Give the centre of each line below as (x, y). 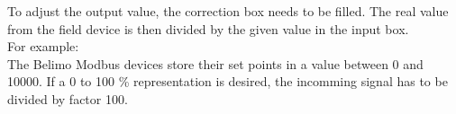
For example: (43, 46)
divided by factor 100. (68, 98)
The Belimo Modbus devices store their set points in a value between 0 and (215, 63)
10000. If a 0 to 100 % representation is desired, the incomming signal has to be (228, 81)
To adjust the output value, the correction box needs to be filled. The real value (228, 11)
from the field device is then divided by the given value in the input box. (208, 28)
